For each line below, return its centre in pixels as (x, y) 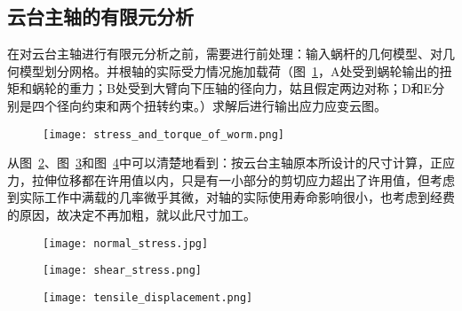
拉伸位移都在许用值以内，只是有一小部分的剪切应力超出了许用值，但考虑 (243, 179)
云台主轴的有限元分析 (100, 16)
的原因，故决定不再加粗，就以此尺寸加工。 (131, 215)
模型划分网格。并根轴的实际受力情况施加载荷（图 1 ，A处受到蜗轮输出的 (229, 70)
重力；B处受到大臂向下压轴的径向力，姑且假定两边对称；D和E (251, 88)
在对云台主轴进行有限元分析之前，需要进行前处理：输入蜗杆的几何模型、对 (225, 54)
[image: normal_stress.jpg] (126, 243)
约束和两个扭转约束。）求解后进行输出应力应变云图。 (234, 105)
